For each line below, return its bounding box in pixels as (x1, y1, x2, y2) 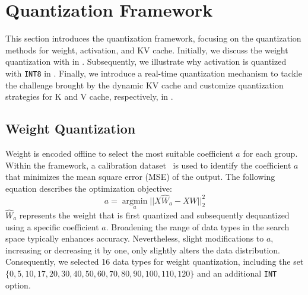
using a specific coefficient (5, 220, 99, 233)
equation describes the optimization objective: (5, 182, 172, 194)
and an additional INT (196, 267, 277, 279)
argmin (122, 196, 148, 205)
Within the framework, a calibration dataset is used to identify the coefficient (5, 158, 291, 171)
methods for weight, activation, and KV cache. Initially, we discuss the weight (5, 43, 288, 56)
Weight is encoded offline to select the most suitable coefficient (5, 147, 233, 159)
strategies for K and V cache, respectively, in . (5, 90, 173, 103)
